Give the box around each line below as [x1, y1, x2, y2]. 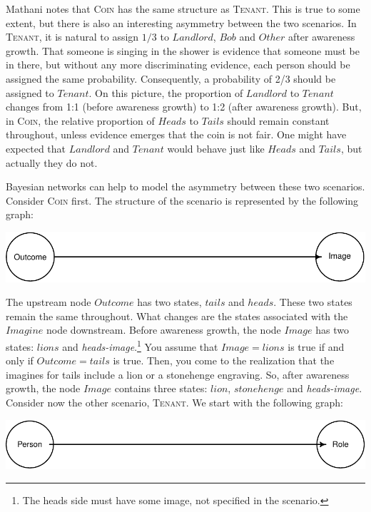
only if [6, 353, 34, 368]
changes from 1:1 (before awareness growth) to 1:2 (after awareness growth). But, [6, 99, 362, 114]
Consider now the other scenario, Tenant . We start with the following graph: [6, 394, 343, 409]
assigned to [6, 85, 54, 100]
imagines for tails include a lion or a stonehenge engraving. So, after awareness [6, 367, 350, 382]
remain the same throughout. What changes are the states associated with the [6, 308, 348, 323]
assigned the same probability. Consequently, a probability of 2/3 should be [6, 71, 336, 86]
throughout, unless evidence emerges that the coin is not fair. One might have [6, 127, 347, 142]
